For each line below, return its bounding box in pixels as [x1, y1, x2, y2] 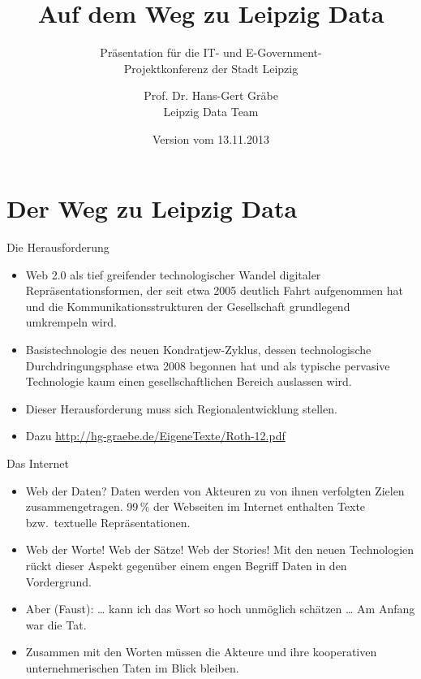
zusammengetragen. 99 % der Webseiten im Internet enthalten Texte [25, 498, 366, 515]
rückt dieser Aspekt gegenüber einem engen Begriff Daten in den [25, 556, 347, 573]
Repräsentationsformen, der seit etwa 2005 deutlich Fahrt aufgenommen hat [25, 282, 403, 299]
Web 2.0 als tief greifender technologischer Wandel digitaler [25, 266, 321, 283]
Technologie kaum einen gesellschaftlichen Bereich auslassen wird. [25, 373, 352, 390]
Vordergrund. [25, 573, 92, 590]
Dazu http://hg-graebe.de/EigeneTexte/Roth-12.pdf [25, 427, 286, 444]
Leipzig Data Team [163, 102, 259, 119]
